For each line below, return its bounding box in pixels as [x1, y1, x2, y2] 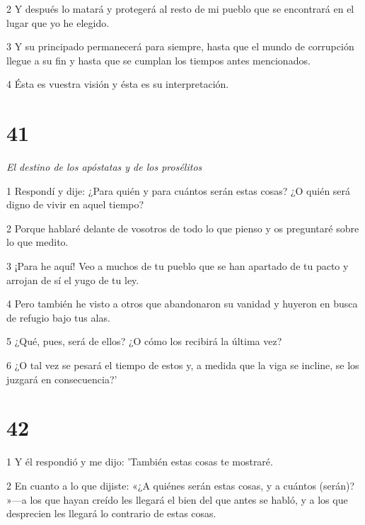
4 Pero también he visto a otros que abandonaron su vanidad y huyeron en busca [6, 296, 358, 311]
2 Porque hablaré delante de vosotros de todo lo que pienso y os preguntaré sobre [6, 220, 359, 235]
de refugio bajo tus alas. [6, 310, 110, 324]
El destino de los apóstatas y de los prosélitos [6, 159, 202, 174]
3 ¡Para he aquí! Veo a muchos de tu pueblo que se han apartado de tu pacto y [6, 259, 349, 273]
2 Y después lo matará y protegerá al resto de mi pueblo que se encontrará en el [6, 1, 354, 16]
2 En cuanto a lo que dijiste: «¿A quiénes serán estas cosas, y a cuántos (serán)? [6, 478, 355, 492]
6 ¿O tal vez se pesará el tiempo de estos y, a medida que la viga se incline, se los [6, 358, 359, 373]
